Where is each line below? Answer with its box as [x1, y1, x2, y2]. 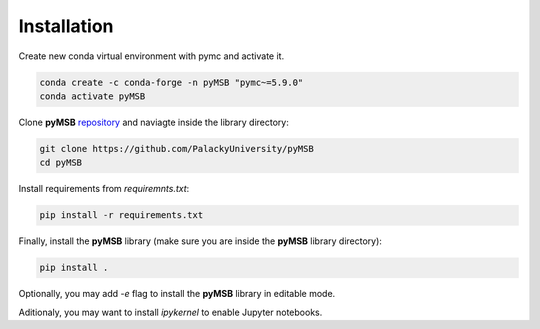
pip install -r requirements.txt [39, 210, 204, 221]
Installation [18, 15, 114, 37]
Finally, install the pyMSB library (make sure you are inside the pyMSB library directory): [18, 235, 382, 247]
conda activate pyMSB [39, 90, 146, 102]
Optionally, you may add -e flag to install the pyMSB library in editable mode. [18, 288, 336, 300]
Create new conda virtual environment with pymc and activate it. [18, 50, 285, 62]
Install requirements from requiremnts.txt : [18, 183, 190, 195]
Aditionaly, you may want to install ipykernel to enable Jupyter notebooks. [18, 306, 323, 318]
